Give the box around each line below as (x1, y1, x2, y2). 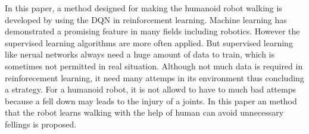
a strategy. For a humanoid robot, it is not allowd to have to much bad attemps (5, 83, 296, 95)
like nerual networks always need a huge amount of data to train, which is (5, 48, 274, 60)
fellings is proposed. (5, 117, 77, 130)
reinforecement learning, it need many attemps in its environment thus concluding (5, 71, 304, 84)
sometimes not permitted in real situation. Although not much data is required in (5, 59, 303, 72)
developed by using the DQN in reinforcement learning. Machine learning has (5, 13, 287, 25)
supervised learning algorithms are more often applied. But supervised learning (5, 36, 293, 49)
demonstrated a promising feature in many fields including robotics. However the (5, 25, 300, 37)
